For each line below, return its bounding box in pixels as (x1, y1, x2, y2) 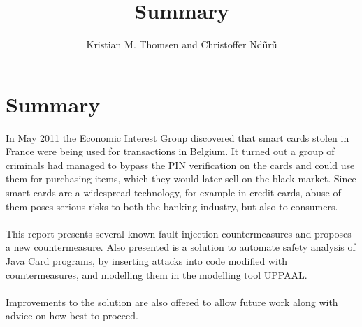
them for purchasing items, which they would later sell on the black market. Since (6, 171, 356, 186)
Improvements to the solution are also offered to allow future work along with (6, 294, 338, 309)
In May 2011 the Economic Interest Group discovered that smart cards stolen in (6, 130, 349, 145)
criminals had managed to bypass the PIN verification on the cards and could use (6, 157, 355, 172)
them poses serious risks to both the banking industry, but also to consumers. (6, 198, 338, 213)
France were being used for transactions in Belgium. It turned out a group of (6, 144, 335, 159)
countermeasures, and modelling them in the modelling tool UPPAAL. (6, 267, 307, 282)
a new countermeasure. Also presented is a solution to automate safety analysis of (6, 240, 356, 254)
